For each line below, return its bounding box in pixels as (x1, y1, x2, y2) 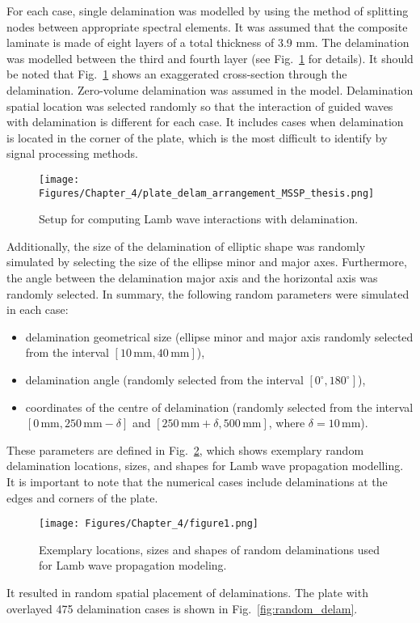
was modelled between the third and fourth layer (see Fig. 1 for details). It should (6, 49, 414, 66)
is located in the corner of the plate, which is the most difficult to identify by (6, 129, 388, 146)
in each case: (6, 301, 69, 318)
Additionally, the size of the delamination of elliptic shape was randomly (6, 237, 366, 254)
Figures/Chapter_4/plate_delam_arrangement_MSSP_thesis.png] (39, 187, 375, 199)
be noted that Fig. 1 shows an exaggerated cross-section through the (6, 66, 347, 83)
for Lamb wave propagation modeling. (39, 557, 227, 574)
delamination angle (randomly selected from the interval (25, 371, 304, 388)
